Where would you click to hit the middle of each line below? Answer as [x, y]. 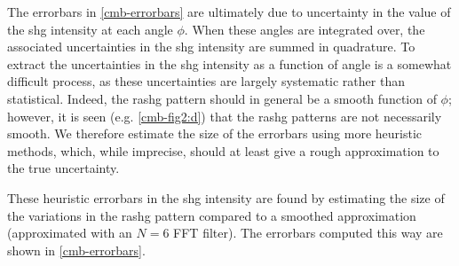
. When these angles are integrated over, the [305, 29]
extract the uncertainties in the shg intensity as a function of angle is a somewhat [229, 63]
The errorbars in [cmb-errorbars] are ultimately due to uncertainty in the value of [229, 12]
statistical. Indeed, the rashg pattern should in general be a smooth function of [222, 98]
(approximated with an [70, 233]
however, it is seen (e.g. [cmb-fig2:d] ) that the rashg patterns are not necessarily [225, 116]
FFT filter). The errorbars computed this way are [308, 233]
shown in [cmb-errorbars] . [76, 250]
